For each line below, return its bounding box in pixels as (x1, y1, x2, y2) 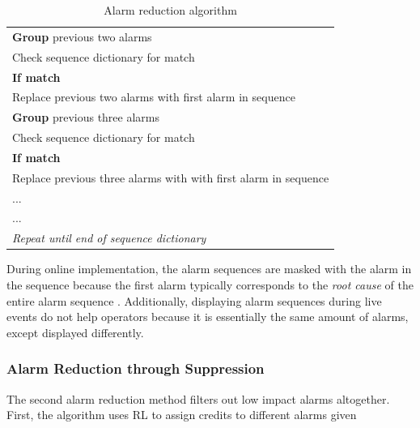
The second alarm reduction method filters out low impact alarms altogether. (6, 390, 390, 407)
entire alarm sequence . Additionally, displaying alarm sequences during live (6, 292, 382, 309)
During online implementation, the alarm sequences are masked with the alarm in (6, 260, 412, 277)
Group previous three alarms (12, 109, 159, 126)
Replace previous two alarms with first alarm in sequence (12, 88, 295, 105)
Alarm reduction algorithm (104, 2, 237, 18)
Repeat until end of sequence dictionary (12, 229, 206, 246)
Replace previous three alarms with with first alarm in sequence (12, 169, 329, 186)
